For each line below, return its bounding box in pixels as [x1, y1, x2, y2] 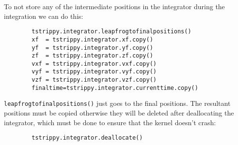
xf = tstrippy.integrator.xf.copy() [32, 36, 153, 43]
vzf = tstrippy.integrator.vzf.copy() [32, 76, 157, 84]
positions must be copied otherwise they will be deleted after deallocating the [4, 108, 234, 118]
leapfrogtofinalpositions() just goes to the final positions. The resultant [4, 98, 231, 108]
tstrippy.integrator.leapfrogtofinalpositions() [32, 28, 191, 35]
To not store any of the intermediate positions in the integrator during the [4, 1, 225, 11]
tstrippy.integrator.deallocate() [32, 134, 143, 142]
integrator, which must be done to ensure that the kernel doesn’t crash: [4, 117, 216, 127]
